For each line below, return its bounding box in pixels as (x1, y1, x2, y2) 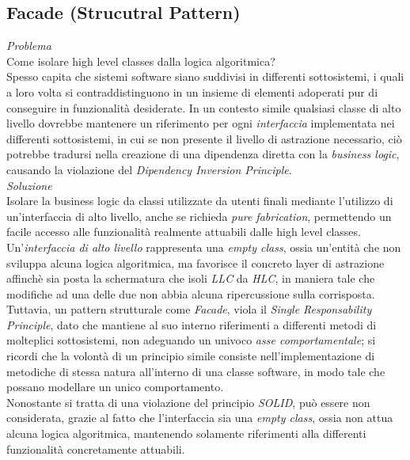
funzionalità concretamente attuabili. (6, 440, 185, 457)
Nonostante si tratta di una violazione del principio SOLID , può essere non (6, 393, 370, 410)
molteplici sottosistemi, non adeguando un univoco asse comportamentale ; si (6, 332, 376, 348)
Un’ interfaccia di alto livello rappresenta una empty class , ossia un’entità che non (6, 238, 401, 255)
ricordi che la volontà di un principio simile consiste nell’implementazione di (6, 348, 375, 364)
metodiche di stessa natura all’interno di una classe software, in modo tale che (6, 363, 385, 379)
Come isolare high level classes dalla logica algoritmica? (6, 52, 275, 69)
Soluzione (6, 177, 52, 193)
